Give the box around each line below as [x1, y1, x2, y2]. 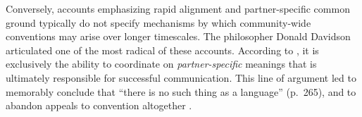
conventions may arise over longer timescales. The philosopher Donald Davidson [6, 29, 351, 44]
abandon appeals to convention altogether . [6, 98, 192, 113]
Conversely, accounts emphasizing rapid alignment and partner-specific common [6, 1, 350, 16]
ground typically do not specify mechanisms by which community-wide [6, 15, 311, 30]
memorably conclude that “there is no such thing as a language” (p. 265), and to [6, 84, 356, 99]
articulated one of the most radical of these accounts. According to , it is [6, 42, 319, 57]
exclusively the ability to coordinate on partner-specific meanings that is [6, 56, 317, 71]
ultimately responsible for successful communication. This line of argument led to [6, 70, 356, 85]
